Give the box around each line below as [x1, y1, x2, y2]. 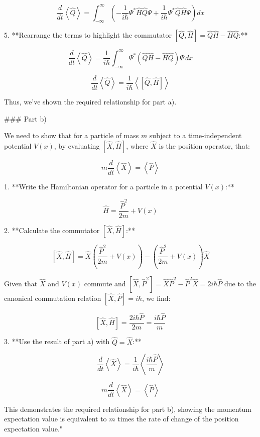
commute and [84, 278, 126, 289]
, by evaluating [54, 140, 100, 151]
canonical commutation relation [4, 293, 101, 303]
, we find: [142, 293, 171, 303]
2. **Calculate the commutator [4, 225, 100, 235]
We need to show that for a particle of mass [4, 130, 139, 141]
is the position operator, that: [159, 140, 250, 151]
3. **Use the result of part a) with [4, 336, 110, 347]
